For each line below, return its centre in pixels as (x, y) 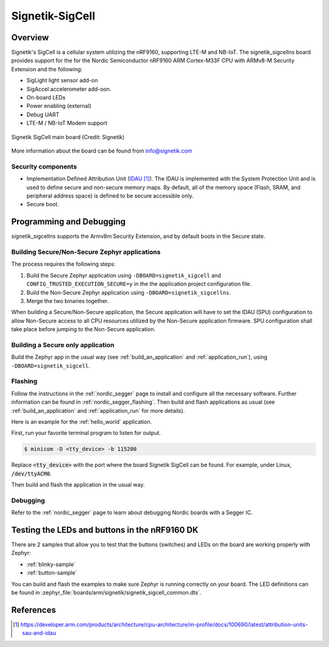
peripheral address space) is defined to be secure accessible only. (110, 196)
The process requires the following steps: (63, 264)
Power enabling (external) (59, 106)
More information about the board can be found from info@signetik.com (102, 151)
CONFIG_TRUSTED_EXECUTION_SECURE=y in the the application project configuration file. (139, 284)
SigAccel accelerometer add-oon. (69, 89)
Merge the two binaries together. (68, 301)
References (34, 610)
